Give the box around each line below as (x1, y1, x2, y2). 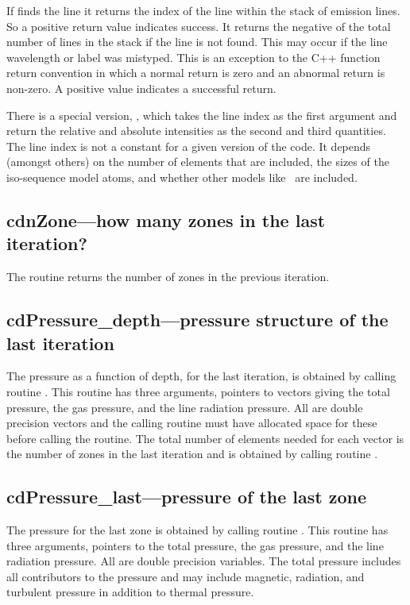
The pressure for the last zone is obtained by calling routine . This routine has (6, 522, 389, 538)
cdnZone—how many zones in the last (6, 207, 326, 232)
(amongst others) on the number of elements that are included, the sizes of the (6, 153, 389, 170)
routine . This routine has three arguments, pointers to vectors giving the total (6, 383, 390, 399)
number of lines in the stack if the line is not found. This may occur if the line (6, 33, 388, 50)
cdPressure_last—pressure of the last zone (6, 484, 367, 509)
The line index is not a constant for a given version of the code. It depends (6, 137, 371, 154)
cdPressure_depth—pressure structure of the (6, 307, 389, 332)
